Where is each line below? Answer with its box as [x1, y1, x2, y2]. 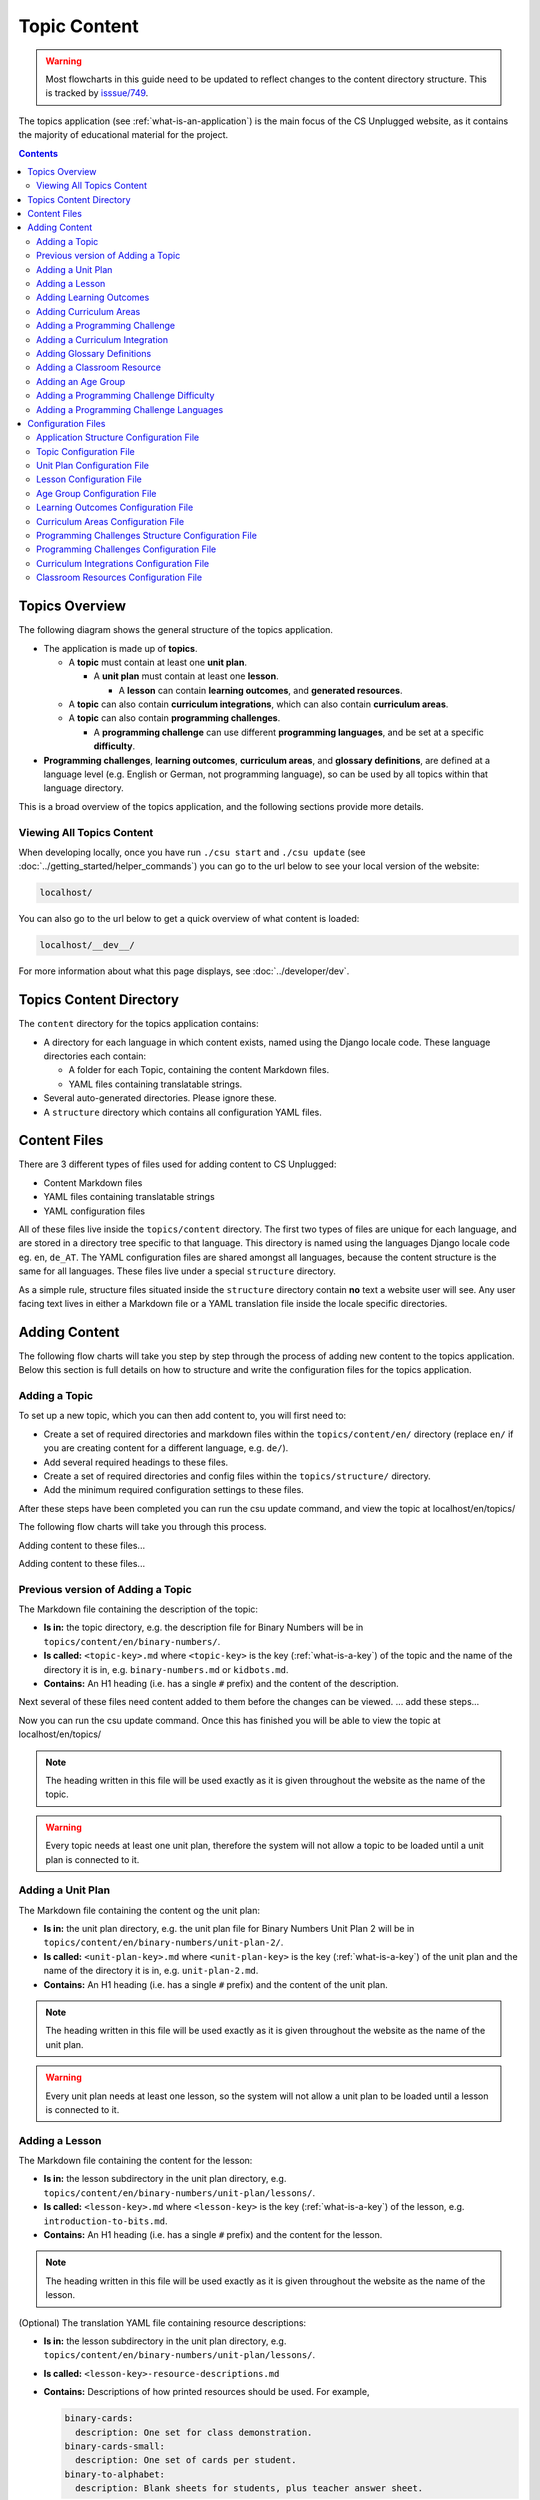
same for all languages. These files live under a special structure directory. [18, 1265, 337, 1277]
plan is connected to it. [45, 1853, 140, 1865]
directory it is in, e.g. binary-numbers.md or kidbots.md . [43, 1663, 289, 1675]
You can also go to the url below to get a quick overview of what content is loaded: [18, 913, 360, 925]
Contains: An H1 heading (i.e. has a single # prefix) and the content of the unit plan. [43, 1978, 389, 1990]
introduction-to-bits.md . [43, 2215, 168, 2227]
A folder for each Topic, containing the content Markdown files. [68, 1064, 330, 1076]
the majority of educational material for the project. [18, 129, 229, 141]
